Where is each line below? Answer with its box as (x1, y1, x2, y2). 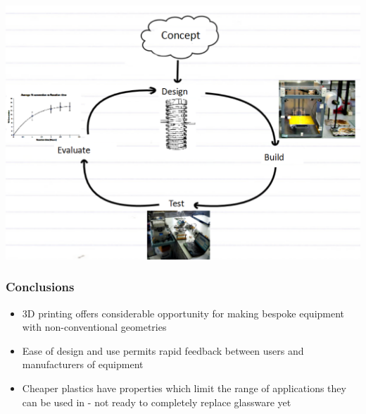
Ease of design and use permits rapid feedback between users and (22, 343, 304, 358)
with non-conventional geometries (22, 319, 167, 334)
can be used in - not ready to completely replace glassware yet (22, 394, 291, 409)
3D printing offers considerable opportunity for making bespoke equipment (22, 305, 345, 320)
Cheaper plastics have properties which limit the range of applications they (22, 380, 346, 395)
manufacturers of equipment (22, 357, 144, 372)
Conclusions (6, 278, 75, 296)
